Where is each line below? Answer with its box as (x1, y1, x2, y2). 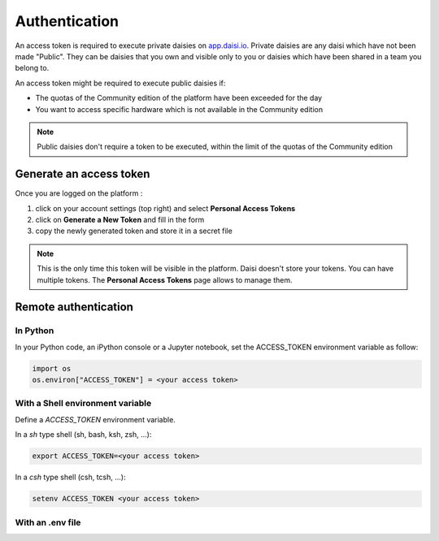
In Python (15, 325, 54, 336)
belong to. (15, 63, 50, 73)
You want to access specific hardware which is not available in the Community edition (35, 104, 324, 114)
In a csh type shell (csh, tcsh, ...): (15, 472, 126, 483)
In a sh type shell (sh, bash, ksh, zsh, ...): (15, 430, 152, 439)
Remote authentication (15, 301, 134, 314)
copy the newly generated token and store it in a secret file (35, 226, 233, 236)
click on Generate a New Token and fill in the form (35, 214, 205, 224)
